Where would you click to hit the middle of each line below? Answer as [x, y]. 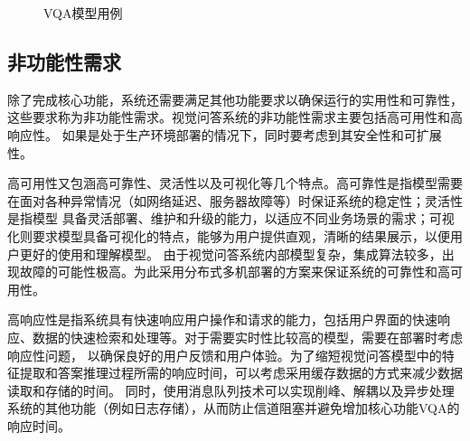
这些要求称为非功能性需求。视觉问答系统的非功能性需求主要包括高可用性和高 [235, 117]
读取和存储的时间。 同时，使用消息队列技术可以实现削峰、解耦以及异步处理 [231, 390]
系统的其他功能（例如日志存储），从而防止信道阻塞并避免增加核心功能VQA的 [234, 408]
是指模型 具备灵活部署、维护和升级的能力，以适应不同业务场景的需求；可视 [231, 218]
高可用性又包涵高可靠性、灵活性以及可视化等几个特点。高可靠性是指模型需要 [235, 183]
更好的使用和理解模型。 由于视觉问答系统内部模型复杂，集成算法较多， [230, 253]
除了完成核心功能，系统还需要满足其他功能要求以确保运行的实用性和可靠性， [235, 99]
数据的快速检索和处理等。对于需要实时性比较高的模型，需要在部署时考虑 [247, 337]
